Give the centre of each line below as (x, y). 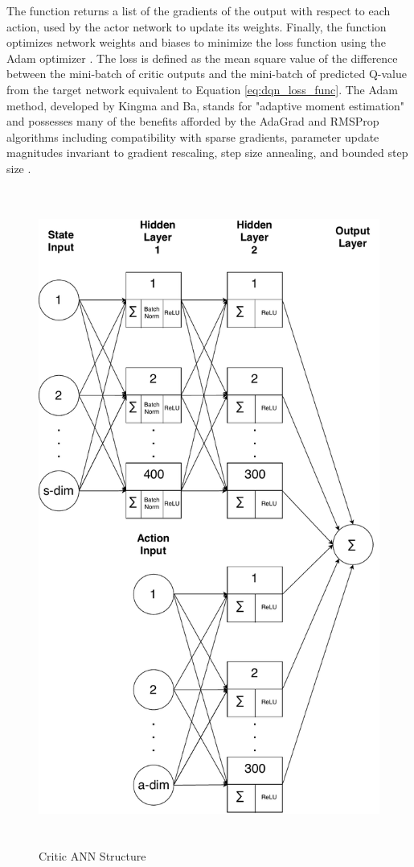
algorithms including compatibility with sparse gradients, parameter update (193, 136)
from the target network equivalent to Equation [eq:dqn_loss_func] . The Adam (203, 89)
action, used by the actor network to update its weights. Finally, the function (197, 26)
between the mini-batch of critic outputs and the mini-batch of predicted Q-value (207, 74)
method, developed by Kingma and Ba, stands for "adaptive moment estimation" (206, 105)
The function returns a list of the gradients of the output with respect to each (199, 10)
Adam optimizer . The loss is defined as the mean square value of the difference (202, 58)
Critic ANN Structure (92, 856)
